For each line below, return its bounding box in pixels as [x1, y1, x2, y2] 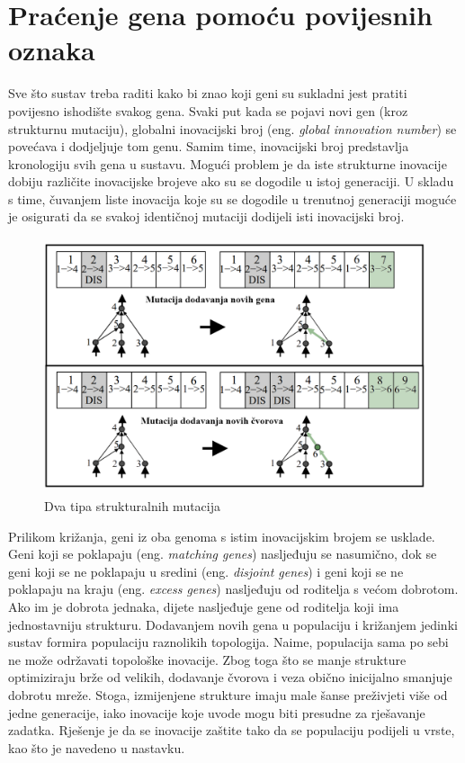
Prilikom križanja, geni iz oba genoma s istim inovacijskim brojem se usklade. [8, 526, 435, 545]
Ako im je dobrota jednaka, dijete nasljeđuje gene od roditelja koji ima [8, 597, 399, 616]
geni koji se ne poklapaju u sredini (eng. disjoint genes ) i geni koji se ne [8, 561, 404, 580]
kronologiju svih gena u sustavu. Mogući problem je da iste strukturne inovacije [8, 154, 447, 173]
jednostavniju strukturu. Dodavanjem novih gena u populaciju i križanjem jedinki [8, 615, 458, 633]
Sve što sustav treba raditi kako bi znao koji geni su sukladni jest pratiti [8, 84, 407, 103]
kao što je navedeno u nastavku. [8, 738, 185, 757]
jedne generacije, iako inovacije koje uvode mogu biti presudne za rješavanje [8, 703, 425, 722]
